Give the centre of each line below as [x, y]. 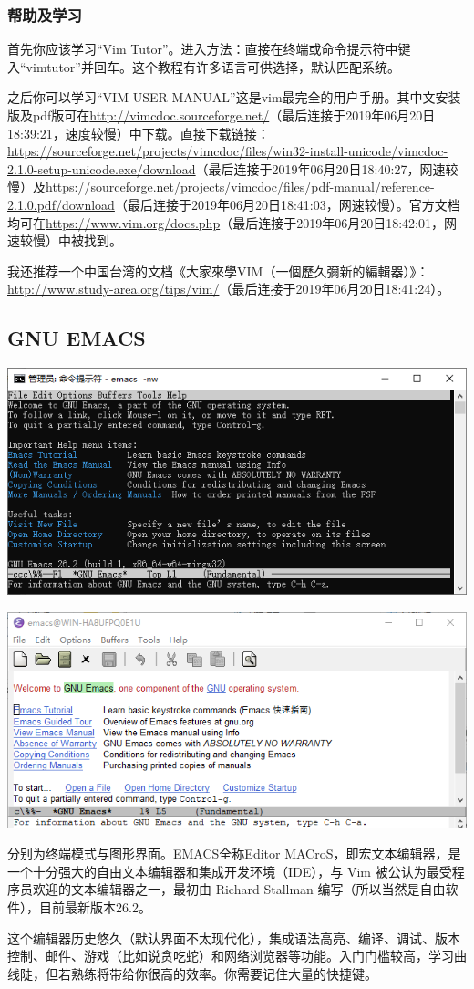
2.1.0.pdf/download [61, 204]
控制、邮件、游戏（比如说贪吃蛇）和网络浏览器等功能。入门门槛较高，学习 [231, 956]
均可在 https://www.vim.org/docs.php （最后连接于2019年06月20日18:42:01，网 [232, 222]
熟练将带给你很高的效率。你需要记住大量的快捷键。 [224, 973]
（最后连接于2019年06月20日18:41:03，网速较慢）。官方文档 [287, 204]
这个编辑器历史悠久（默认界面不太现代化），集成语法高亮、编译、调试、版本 [234, 937]
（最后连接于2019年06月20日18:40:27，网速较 [327, 168]
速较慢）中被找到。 [65, 240]
